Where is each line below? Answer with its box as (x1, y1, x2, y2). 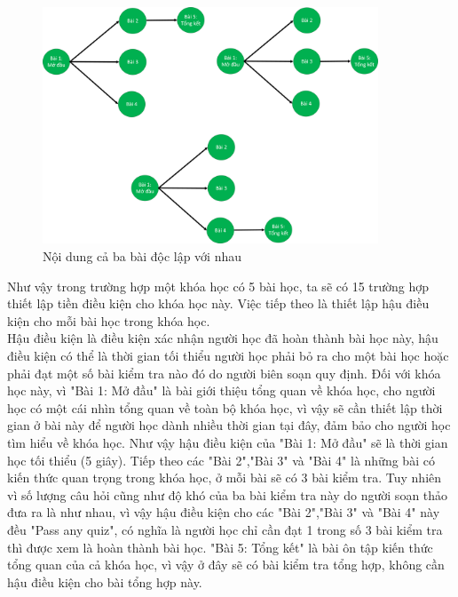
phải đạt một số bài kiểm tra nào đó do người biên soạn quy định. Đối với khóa (7, 363, 441, 382)
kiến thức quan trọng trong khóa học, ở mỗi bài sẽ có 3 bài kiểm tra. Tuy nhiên (7, 468, 442, 487)
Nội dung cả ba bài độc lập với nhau (43, 247, 242, 266)
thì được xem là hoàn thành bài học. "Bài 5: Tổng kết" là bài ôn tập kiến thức (7, 537, 433, 556)
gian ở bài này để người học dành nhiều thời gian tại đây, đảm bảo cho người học (7, 416, 451, 434)
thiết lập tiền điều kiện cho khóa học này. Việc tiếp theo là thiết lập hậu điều (7, 294, 430, 313)
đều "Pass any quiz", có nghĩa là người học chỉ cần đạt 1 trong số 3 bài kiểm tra (7, 520, 443, 538)
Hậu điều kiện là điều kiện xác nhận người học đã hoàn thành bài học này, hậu (7, 329, 438, 347)
